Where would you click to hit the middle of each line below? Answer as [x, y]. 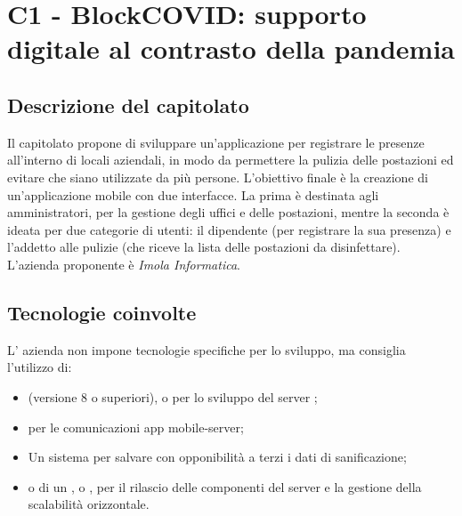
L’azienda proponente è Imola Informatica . [124, 264]
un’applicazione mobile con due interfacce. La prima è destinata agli [193, 194]
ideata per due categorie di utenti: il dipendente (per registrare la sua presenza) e [229, 229]
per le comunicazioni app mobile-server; [136, 427]
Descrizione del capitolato [128, 105]
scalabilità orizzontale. [89, 504]
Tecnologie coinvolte [102, 312]
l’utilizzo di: [40, 367]
